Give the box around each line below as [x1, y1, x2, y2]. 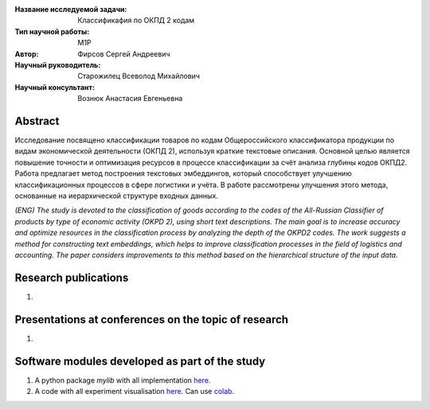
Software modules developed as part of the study [14, 354, 266, 368]
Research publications [14, 271, 129, 284]
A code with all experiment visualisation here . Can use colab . [34, 387, 235, 396]
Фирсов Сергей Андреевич [77, 49, 170, 59]
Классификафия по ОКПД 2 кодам [77, 16, 195, 25]
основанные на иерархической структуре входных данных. [14, 191, 219, 201]
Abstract [14, 114, 60, 127]
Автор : [14, 49, 39, 59]
